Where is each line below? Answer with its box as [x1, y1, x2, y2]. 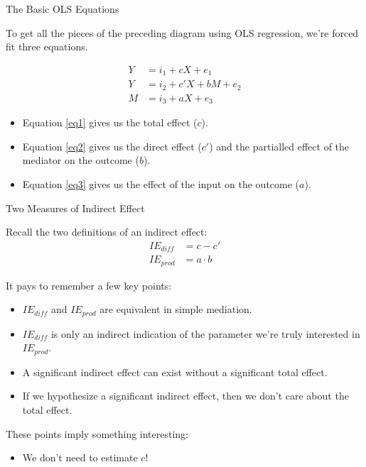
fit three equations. [6, 39, 88, 54]
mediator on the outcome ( [22, 153, 139, 167]
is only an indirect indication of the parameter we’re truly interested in [50, 326, 360, 341]
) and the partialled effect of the [209, 138, 350, 153]
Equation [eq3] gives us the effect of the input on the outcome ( [22, 177, 300, 192]
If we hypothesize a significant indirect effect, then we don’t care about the [22, 388, 349, 403]
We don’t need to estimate [22, 450, 138, 465]
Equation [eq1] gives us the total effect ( [22, 115, 198, 130]
